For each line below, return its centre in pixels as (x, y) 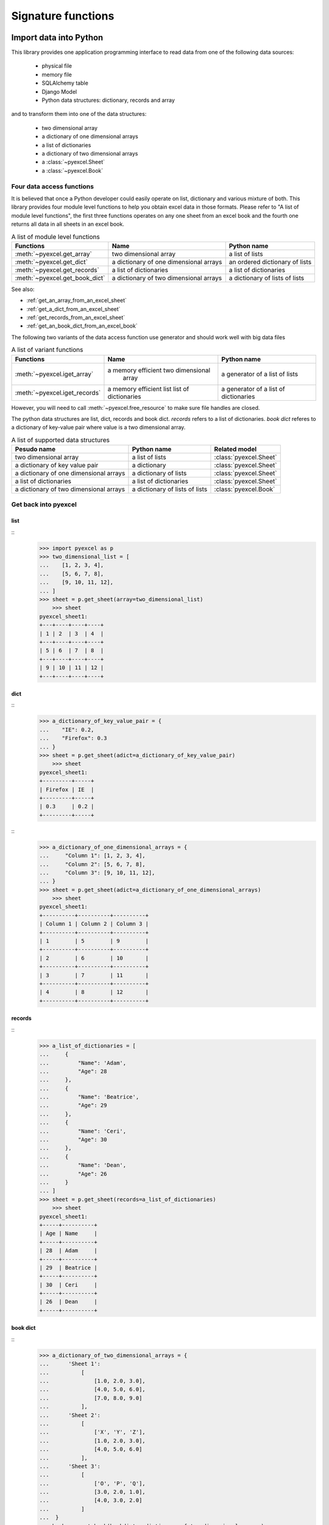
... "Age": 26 (73, 1174)
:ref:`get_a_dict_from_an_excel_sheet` (73, 309)
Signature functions (63, 16)
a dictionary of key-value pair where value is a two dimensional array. (98, 428)
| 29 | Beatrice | (68, 1268)
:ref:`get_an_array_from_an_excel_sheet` (77, 300)
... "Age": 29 (73, 1105)
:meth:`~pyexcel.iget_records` (58, 392)
